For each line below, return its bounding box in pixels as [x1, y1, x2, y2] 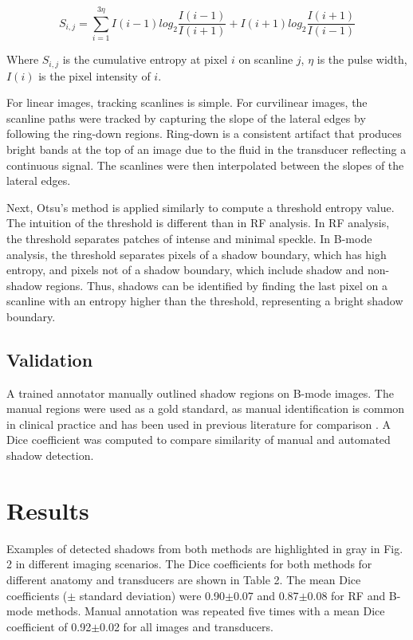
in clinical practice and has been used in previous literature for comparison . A [6, 415, 391, 432]
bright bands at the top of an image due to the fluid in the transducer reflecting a [6, 140, 407, 157]
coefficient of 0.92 [6, 618, 92, 634]
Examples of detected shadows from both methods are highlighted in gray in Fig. [6, 540, 403, 556]
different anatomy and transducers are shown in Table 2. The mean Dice [6, 571, 361, 587]
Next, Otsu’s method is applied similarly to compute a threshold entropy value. [6, 198, 395, 215]
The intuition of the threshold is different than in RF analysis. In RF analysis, [6, 214, 390, 231]
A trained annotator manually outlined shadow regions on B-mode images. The [6, 384, 394, 401]
